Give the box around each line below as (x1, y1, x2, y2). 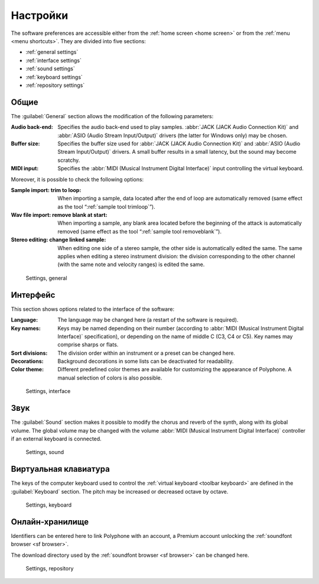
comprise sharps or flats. (57, 341, 119, 348)
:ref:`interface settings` (25, 57, 82, 64)
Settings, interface (25, 388, 71, 395)
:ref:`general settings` (25, 48, 79, 56)
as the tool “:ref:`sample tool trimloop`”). (57, 203, 156, 210)
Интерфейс (11, 290, 56, 300)
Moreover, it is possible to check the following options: (11, 176, 144, 183)
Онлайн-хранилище (11, 517, 89, 527)
